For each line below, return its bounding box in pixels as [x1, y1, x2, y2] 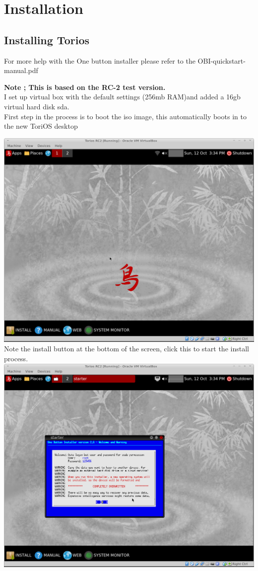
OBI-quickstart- [197, 55, 246, 66]
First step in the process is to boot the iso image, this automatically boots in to [4, 111, 247, 121]
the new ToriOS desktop [4, 121, 78, 131]
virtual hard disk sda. [4, 101, 69, 111]
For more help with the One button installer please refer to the [4, 55, 195, 66]
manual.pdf [4, 65, 38, 76]
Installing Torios [4, 32, 89, 47]
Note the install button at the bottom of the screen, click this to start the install [4, 343, 249, 354]
